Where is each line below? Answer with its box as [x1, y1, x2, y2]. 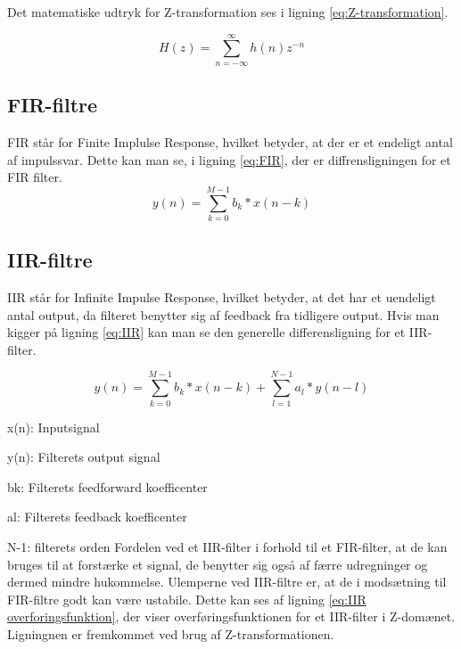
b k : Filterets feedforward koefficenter [7, 477, 208, 496]
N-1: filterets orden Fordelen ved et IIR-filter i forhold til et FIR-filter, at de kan [7, 537, 448, 555]
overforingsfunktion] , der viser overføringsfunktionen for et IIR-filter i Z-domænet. [7, 607, 456, 626]
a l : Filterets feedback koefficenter [7, 507, 187, 526]
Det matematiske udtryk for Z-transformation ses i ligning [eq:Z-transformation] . [7, 3, 449, 21]
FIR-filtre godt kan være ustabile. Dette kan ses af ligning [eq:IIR [7, 589, 366, 608]
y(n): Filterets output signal [7, 448, 161, 466]
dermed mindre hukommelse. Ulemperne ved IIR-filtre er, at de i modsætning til [7, 572, 447, 591]
